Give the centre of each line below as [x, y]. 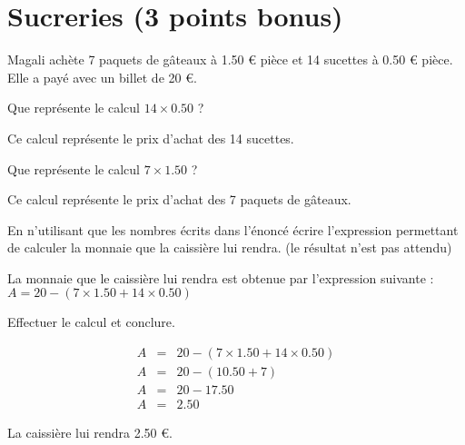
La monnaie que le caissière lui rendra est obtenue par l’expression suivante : [221, 277]
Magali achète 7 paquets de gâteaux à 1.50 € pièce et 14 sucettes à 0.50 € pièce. [230, 59]
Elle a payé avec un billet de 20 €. [102, 77]
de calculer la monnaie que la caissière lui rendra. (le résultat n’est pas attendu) [230, 247]
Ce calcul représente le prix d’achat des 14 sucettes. [151, 138]
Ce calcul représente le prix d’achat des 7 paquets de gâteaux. [179, 199]
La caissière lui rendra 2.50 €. [90, 433]
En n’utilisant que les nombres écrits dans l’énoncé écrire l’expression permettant [233, 229]
